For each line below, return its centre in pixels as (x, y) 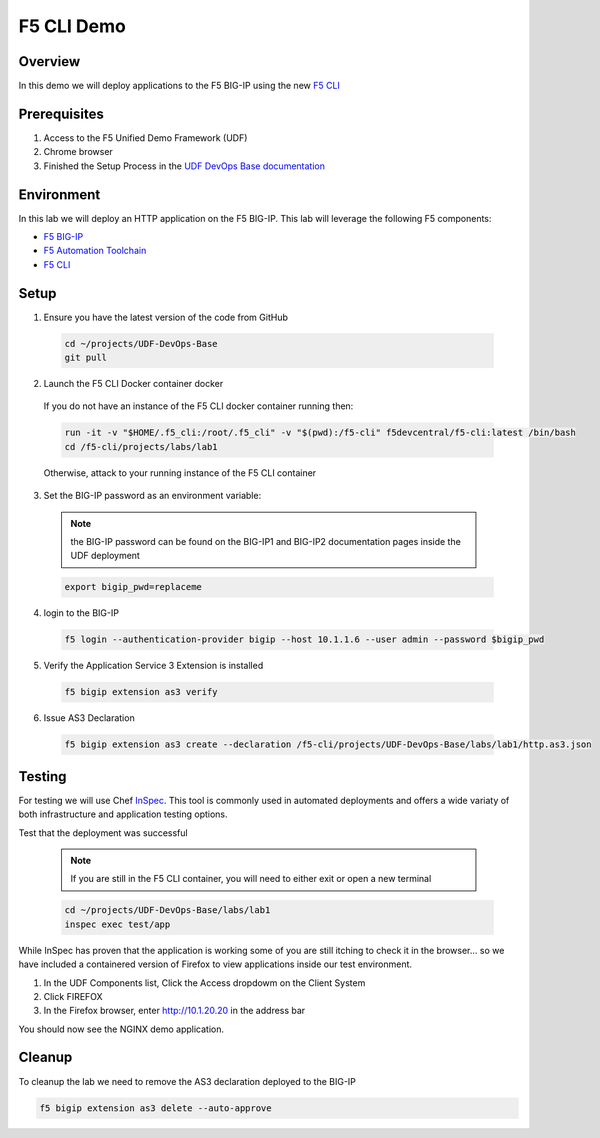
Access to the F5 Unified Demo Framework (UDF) (145, 137)
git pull (86, 358)
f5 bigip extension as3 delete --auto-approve (155, 1108)
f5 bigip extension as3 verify (141, 692)
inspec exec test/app (117, 924)
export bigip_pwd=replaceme (133, 587)
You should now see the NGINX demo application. (121, 1029)
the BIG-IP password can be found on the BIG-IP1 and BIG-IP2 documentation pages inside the (266, 542)
